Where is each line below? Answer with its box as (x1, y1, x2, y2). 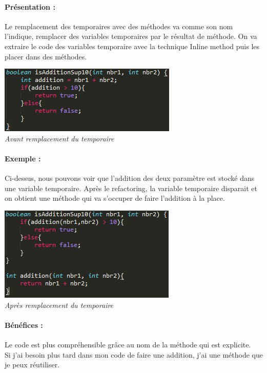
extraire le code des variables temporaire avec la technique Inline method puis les (5, 40, 260, 51)
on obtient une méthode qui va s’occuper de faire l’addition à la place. (5, 193, 225, 203)
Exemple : (5, 153, 41, 163)
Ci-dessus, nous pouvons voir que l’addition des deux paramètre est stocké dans (5, 173, 255, 183)
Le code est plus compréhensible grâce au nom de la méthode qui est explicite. (5, 339, 251, 349)
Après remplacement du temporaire (5, 299, 114, 310)
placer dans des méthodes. (5, 51, 87, 61)
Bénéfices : (5, 319, 43, 330)
